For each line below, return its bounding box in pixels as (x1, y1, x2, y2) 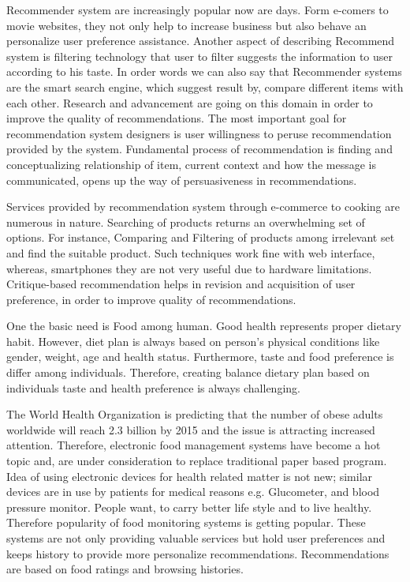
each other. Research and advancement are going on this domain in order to (6, 94, 373, 111)
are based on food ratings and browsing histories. (6, 561, 244, 577)
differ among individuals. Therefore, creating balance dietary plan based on (6, 364, 370, 381)
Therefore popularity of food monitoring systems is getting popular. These (6, 514, 366, 531)
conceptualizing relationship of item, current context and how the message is (6, 156, 377, 172)
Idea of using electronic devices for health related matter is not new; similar (6, 467, 373, 484)
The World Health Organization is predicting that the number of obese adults (6, 406, 383, 422)
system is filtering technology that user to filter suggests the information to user (6, 47, 393, 64)
